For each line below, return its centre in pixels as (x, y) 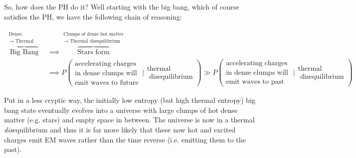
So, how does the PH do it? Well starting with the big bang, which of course (122, 7)
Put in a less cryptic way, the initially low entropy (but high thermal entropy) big (130, 100)
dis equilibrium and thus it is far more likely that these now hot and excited (120, 130)
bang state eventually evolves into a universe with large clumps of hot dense (121, 110)
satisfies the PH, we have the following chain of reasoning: (93, 16)
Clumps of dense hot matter (94, 34)
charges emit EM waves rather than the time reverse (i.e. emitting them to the (125, 139)
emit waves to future (107, 83)
